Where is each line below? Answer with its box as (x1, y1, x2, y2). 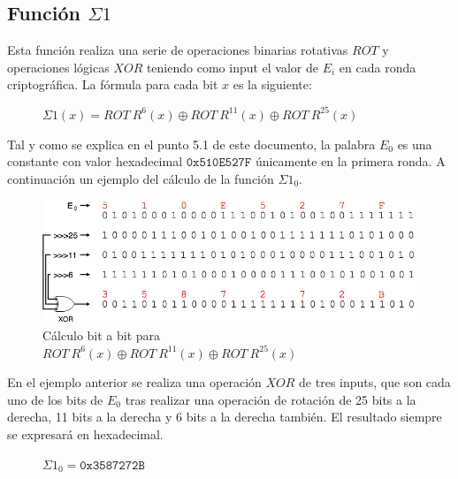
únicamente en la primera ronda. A (255, 152, 446, 171)
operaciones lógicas (7, 57, 110, 76)
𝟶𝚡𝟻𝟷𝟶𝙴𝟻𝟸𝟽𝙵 (186, 156, 252, 170)
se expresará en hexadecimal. (7, 425, 164, 444)
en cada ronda (339, 57, 416, 76)
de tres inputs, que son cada (299, 373, 451, 392)
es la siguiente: (233, 75, 312, 94)
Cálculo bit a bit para (42, 326, 161, 345)
